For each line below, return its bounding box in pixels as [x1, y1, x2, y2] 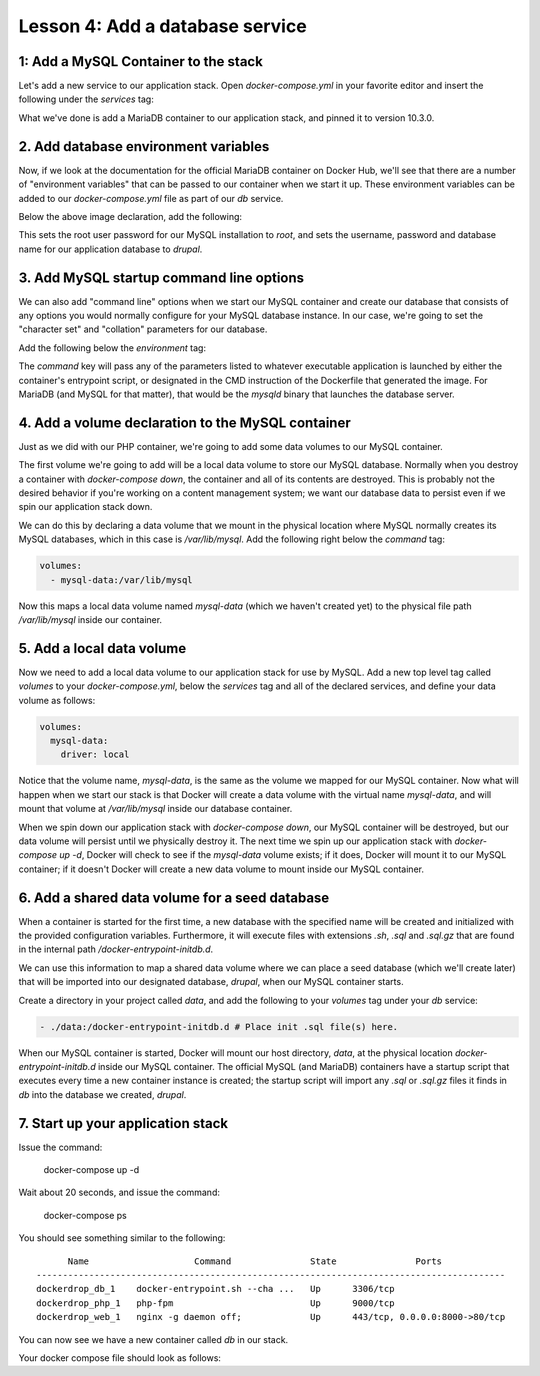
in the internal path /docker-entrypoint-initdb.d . [18, 943, 214, 955]
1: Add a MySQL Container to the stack [18, 53, 264, 70]
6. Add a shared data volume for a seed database [18, 889, 330, 906]
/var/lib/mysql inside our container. [18, 613, 163, 625]
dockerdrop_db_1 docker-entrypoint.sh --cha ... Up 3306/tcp [36, 1283, 395, 1295]
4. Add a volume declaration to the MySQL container [18, 414, 351, 431]
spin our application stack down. [18, 501, 153, 513]
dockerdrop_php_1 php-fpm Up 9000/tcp [36, 1297, 395, 1309]
